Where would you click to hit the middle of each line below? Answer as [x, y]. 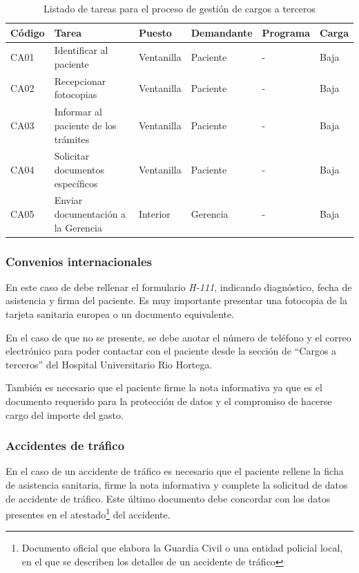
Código [28, 32]
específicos [76, 183]
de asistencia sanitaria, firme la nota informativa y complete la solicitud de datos [177, 485]
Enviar [68, 200]
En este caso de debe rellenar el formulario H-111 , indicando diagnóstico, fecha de [179, 286]
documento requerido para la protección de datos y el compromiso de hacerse [169, 401]
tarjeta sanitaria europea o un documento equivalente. [120, 314]
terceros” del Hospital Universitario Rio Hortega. [109, 364]
